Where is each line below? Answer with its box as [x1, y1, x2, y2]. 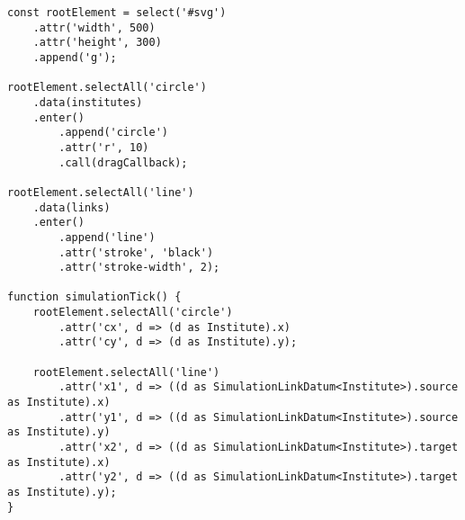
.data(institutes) [32, 95, 143, 109]
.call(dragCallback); [58, 156, 188, 169]
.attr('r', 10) [58, 140, 149, 154]
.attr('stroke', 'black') [58, 246, 214, 259]
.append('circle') [58, 126, 168, 139]
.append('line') [58, 230, 156, 244]
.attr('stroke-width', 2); [58, 261, 220, 274]
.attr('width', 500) [32, 21, 156, 34]
